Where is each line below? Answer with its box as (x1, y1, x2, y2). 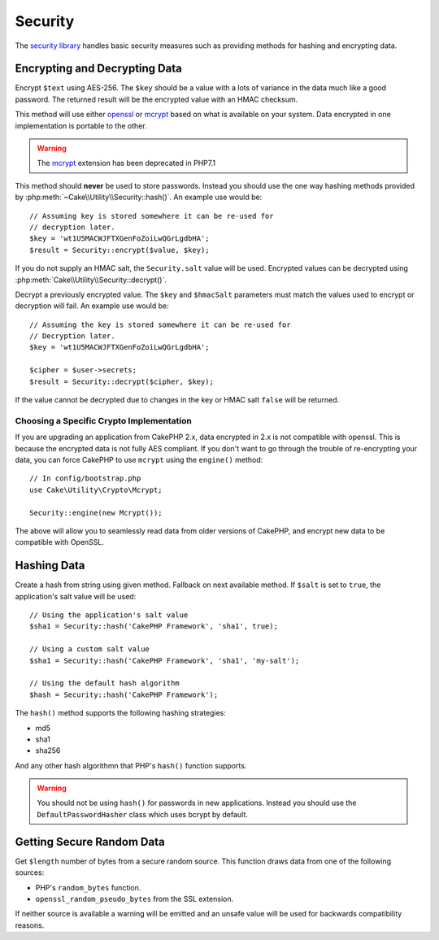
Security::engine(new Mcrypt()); (29, 508, 163, 517)
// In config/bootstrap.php (29, 474, 141, 483)
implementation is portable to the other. (15, 120, 147, 130)
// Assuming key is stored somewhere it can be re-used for (29, 211, 274, 220)
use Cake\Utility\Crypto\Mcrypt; (29, 485, 163, 494)
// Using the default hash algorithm (29, 679, 180, 688)
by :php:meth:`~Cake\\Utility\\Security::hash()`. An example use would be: (15, 192, 263, 202)
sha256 (35, 746, 61, 755)
